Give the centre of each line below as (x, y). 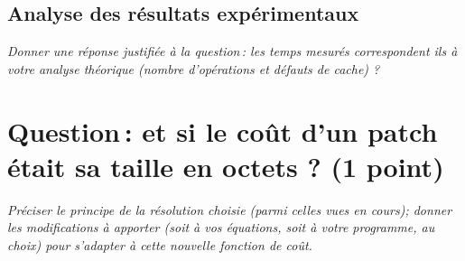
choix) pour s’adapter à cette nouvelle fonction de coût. (160, 244)
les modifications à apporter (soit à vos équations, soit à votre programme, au (221, 227)
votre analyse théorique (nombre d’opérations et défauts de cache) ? (194, 68)
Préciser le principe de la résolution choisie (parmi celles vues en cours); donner (230, 209)
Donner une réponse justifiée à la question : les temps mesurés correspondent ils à (232, 51)
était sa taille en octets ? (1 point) (226, 166)
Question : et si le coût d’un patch (223, 130)
